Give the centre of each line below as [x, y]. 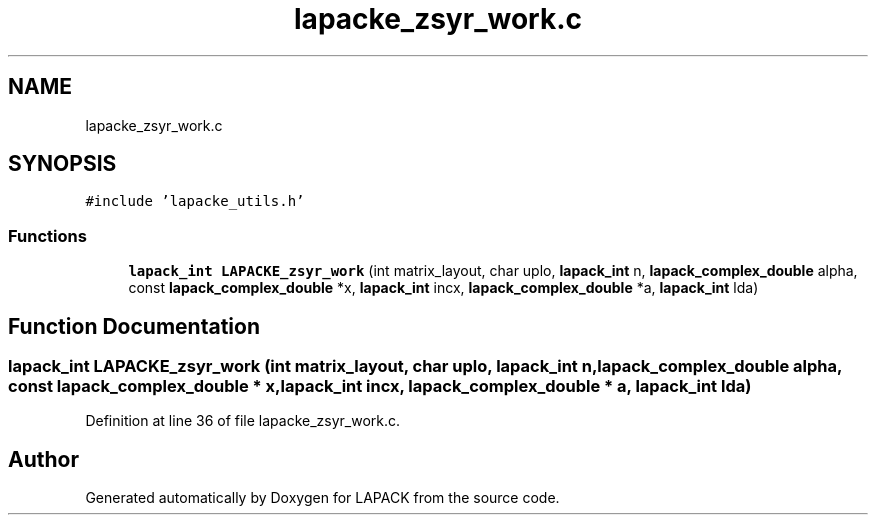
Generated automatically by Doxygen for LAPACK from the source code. [322, 498]
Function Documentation [134, 326]
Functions [47, 235]
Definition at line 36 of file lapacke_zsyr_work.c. [243, 421]
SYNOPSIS [62, 164]
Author [43, 459]
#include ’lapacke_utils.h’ [195, 201]
